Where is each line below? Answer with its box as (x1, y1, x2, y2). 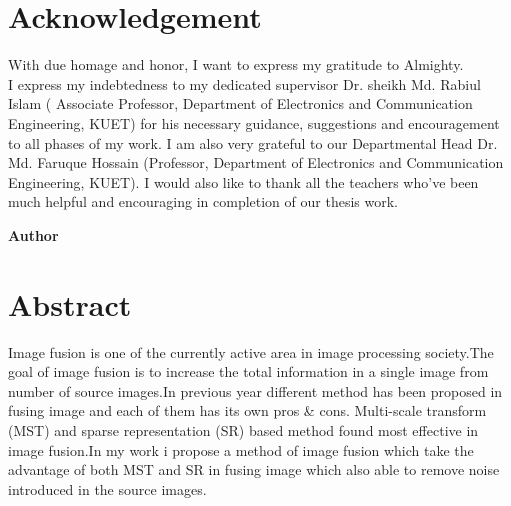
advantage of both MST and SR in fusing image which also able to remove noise (8, 459, 500, 480)
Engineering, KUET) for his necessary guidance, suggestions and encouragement (8, 112, 500, 133)
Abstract (8, 283, 132, 324)
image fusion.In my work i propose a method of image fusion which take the (8, 439, 474, 460)
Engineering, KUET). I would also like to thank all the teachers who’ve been (8, 171, 479, 192)
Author (8, 224, 59, 245)
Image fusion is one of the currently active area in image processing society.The (8, 341, 494, 362)
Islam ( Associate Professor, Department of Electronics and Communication (8, 93, 473, 114)
